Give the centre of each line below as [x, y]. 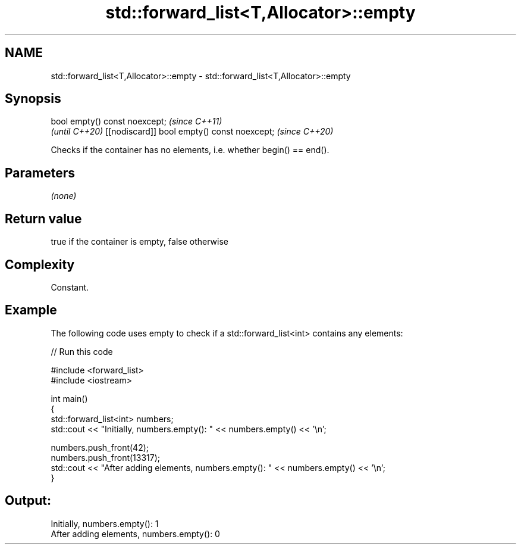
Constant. [70, 287]
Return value [43, 219]
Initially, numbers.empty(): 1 [105, 523]
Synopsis [33, 99]
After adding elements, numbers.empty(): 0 [135, 534]
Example [31, 310]
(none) [64, 196]
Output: [28, 501]
